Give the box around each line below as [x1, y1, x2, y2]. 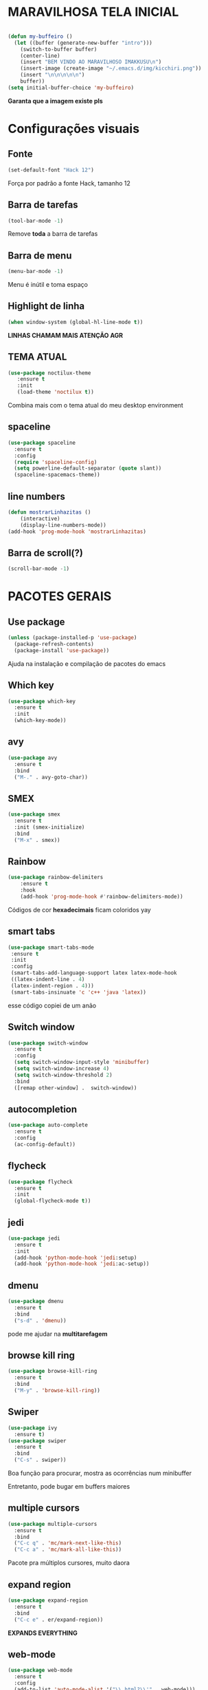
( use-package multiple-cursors [8, 1520, 97, 1527]
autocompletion [8, 1103, 78, 1115]
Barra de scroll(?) [8, 547, 83, 559]
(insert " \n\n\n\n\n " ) [20, 72, 85, 79]
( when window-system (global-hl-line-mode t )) [8, 319, 143, 325]
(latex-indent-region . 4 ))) [10, 982, 95, 989]
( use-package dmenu [8, 1298, 64, 1305]
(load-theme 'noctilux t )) [16, 389, 95, 396]
